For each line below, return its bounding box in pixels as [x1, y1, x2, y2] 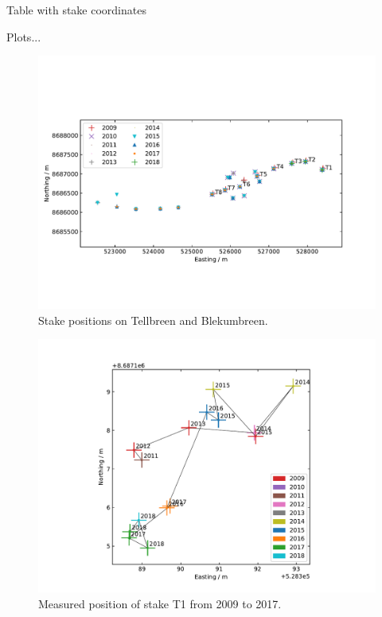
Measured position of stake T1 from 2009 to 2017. [38, 595, 282, 611]
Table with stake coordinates [6, 2, 146, 18]
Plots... [6, 28, 41, 45]
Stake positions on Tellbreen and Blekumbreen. [38, 311, 268, 328]
